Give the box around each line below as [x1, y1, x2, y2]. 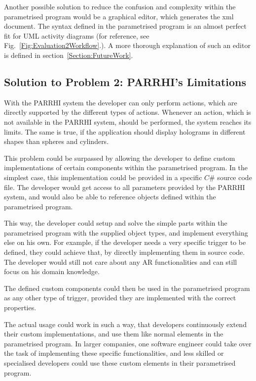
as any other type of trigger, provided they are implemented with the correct [4, 292, 236, 303]
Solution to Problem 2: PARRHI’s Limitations [4, 74, 247, 89]
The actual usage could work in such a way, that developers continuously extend [4, 319, 247, 329]
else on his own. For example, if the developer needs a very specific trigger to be [4, 237, 246, 247]
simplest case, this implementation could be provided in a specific [4, 172, 202, 182]
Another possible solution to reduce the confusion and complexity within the [4, 1, 236, 11]
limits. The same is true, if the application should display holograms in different [4, 126, 246, 137]
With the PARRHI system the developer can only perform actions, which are [4, 97, 237, 107]
